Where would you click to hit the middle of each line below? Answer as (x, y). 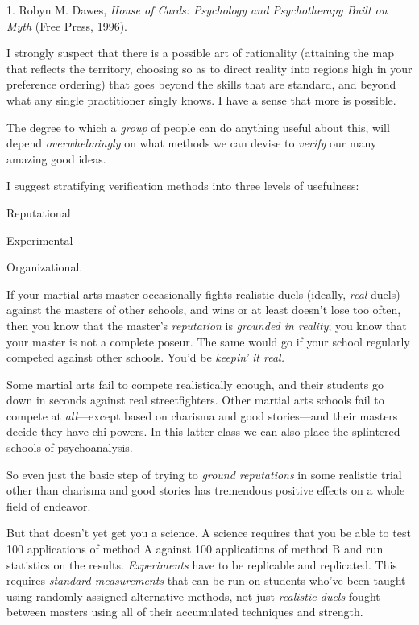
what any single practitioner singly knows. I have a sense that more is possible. (201, 99)
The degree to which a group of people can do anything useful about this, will (198, 127)
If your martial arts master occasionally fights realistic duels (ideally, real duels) (203, 294)
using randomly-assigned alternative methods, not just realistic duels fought (193, 596)
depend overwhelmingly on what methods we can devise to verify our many (192, 143)
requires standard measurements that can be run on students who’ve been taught (206, 580)
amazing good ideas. (56, 158)
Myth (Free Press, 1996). (67, 25)
